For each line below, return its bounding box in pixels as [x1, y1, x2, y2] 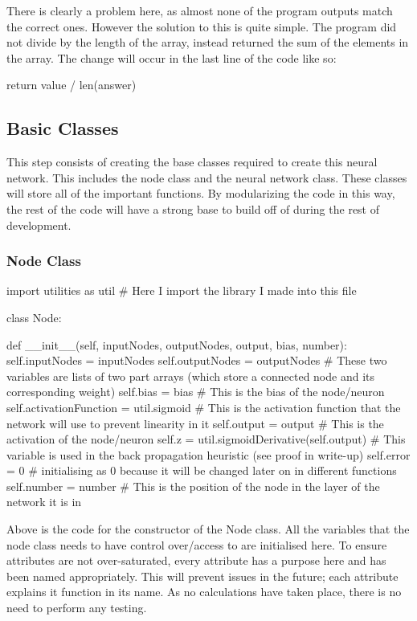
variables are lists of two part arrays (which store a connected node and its [6, 367, 374, 384]
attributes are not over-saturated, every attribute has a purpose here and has [6, 552, 386, 569]
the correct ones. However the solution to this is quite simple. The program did [6, 18, 397, 35]
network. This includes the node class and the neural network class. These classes [6, 169, 407, 186]
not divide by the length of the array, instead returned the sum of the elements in [6, 34, 409, 51]
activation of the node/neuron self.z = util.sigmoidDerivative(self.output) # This [6, 431, 406, 447]
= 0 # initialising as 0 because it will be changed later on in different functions [6, 462, 397, 479]
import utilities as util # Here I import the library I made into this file [6, 282, 357, 299]
